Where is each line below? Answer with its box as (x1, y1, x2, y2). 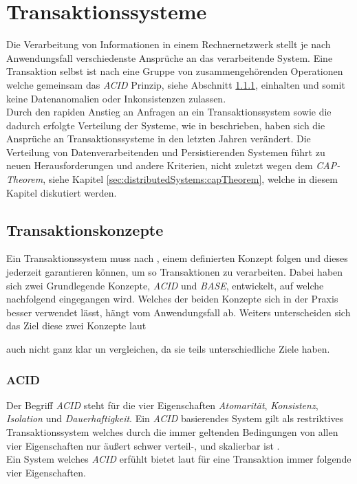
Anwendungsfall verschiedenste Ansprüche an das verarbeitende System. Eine (6, 50, 333, 65)
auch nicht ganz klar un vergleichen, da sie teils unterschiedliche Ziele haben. (6, 342, 330, 356)
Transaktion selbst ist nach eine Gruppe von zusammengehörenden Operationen (6, 64, 343, 78)
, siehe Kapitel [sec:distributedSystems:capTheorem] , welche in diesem (43, 172, 338, 186)
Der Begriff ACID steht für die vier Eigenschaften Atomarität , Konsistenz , (6, 397, 318, 412)
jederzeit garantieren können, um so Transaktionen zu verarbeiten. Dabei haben (6, 265, 343, 279)
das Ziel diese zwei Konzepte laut (6, 318, 147, 333)
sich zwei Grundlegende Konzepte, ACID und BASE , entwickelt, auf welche (6, 278, 324, 292)
